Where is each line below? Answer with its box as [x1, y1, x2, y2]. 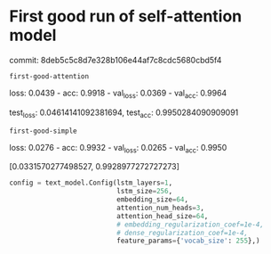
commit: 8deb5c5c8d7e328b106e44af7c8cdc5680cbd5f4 [9, 54, 222, 65]
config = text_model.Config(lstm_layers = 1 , [9, 178, 173, 188]
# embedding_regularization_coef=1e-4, [116, 220, 265, 229]
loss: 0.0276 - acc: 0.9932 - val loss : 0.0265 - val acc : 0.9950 [9, 142, 227, 155]
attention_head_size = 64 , [116, 211, 209, 220]
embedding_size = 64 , [116, 195, 189, 204]
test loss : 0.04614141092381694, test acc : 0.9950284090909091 [9, 107, 239, 119]
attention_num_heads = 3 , [116, 203, 204, 212]
